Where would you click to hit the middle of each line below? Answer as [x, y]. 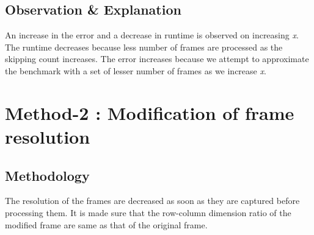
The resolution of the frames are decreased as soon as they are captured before [152, 201]
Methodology [47, 175]
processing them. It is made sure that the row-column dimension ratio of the [148, 212]
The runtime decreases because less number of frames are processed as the [144, 47]
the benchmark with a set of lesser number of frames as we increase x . [136, 70]
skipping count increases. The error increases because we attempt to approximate [157, 59]
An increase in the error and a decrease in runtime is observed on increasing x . [152, 35]
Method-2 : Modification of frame [150, 112]
